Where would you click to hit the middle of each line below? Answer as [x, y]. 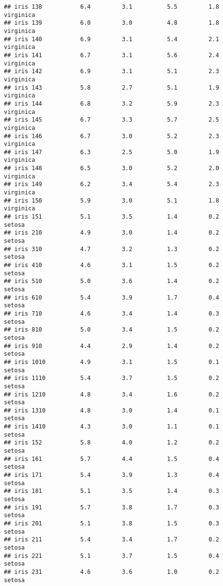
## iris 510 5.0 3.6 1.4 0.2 [111, 281]
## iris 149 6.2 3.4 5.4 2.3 [111, 184]
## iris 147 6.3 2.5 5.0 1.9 [111, 152]
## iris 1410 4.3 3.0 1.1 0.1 [111, 427]
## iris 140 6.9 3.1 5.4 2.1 [111, 39]
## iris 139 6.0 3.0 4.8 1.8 [111, 23]
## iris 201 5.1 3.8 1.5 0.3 [111, 523]
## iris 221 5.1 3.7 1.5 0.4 [111, 556]
